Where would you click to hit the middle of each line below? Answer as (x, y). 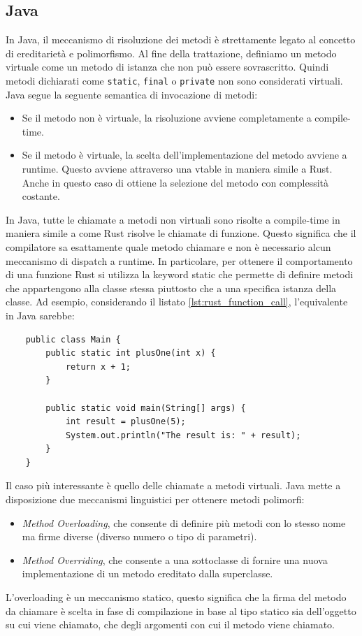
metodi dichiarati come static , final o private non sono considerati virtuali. (174, 80)
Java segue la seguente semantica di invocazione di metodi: (132, 94)
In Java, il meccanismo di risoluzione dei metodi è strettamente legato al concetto (181, 39)
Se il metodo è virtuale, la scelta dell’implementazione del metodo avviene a (184, 155)
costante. (41, 196)
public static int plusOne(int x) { (131, 353)
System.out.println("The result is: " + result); (183, 435)
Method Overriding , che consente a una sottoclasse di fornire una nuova (175, 559)
